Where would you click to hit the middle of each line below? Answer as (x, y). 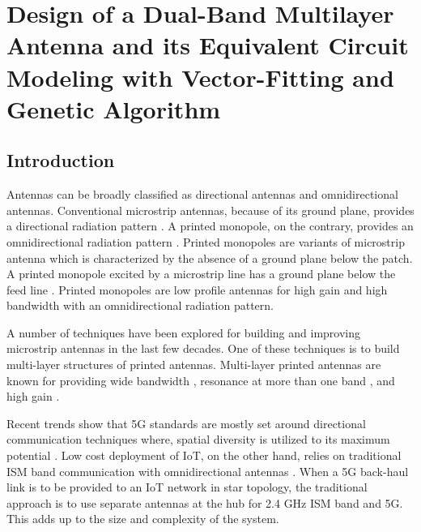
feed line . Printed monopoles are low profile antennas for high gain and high (197, 289)
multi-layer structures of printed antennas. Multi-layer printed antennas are (194, 365)
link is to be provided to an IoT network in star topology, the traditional (187, 487)
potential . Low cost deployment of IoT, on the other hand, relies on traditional (204, 455)
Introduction (61, 160)
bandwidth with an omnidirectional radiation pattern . (140, 305)
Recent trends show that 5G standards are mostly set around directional (186, 423)
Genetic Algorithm (114, 108)
